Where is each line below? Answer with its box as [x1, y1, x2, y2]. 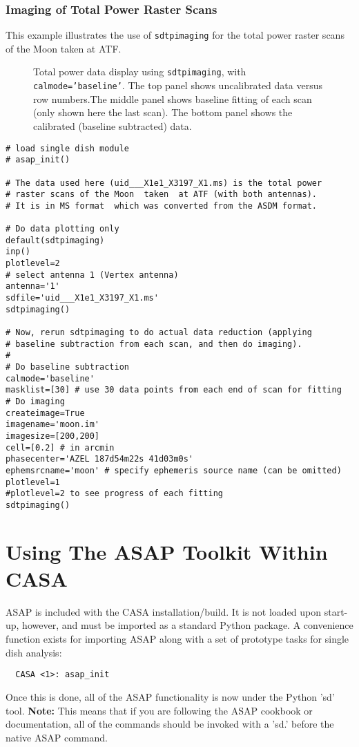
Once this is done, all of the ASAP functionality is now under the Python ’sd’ [6, 689, 335, 703]
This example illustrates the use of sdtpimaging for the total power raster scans [6, 28, 345, 42]
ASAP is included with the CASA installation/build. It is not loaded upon [6, 604, 322, 618]
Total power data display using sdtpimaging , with [33, 64, 246, 79]
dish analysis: [6, 645, 62, 659]
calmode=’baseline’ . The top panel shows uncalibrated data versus [33, 78, 322, 93]
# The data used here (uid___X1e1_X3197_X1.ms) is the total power [6, 178, 322, 188]
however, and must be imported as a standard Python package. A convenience [22, 618, 353, 632]
